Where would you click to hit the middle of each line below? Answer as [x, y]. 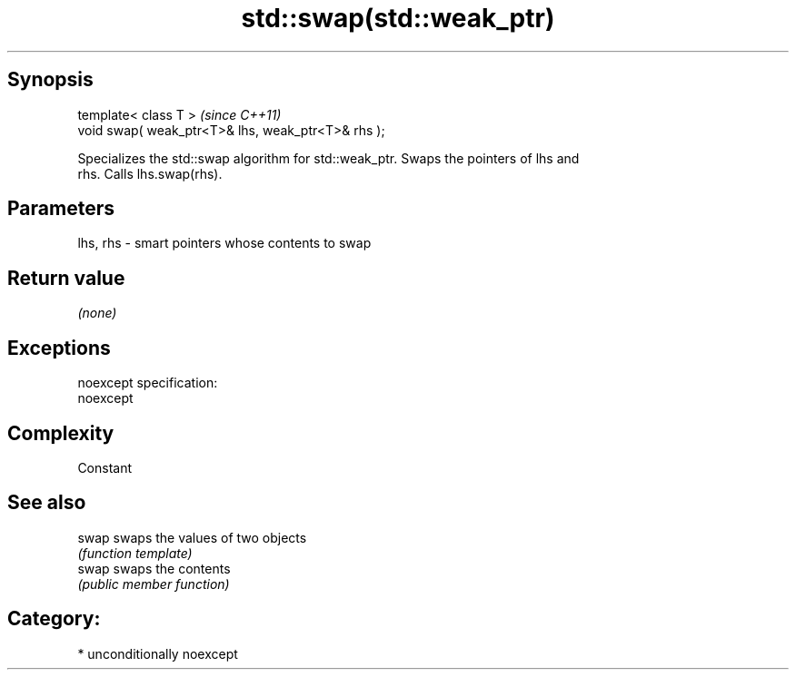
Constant [105, 467]
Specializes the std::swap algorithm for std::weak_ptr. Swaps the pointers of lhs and [328, 158]
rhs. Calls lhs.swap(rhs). [150, 173]
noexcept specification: [148, 383]
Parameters [61, 209]
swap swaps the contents [154, 568]
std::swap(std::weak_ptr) [398, 18]
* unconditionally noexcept [158, 653]
